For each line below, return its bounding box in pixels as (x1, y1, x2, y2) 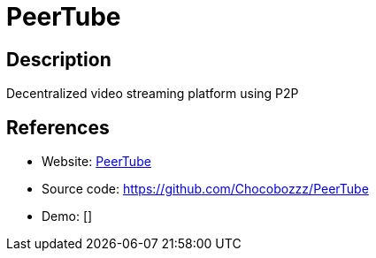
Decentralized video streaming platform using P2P (6, 86, 299, 102)
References (6, 116, 110, 139)
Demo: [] (42, 209, 93, 224)
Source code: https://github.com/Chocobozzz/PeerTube (42, 181, 369, 197)
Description (6, 48, 111, 71)
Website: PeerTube (42, 154, 151, 170)
